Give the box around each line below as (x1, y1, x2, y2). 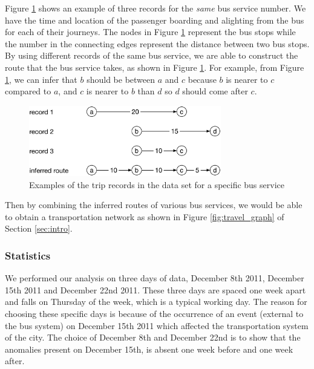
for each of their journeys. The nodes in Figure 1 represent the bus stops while (5, 25, 296, 38)
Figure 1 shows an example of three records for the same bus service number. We (5, 2, 306, 14)
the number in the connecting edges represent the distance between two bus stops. (5, 37, 310, 50)
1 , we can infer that (5, 73, 77, 85)
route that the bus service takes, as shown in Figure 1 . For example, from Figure (5, 60, 304, 73)
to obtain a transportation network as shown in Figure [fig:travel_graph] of (5, 210, 284, 223)
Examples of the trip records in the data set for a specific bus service (29, 178, 284, 191)
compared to (5, 85, 51, 97)
